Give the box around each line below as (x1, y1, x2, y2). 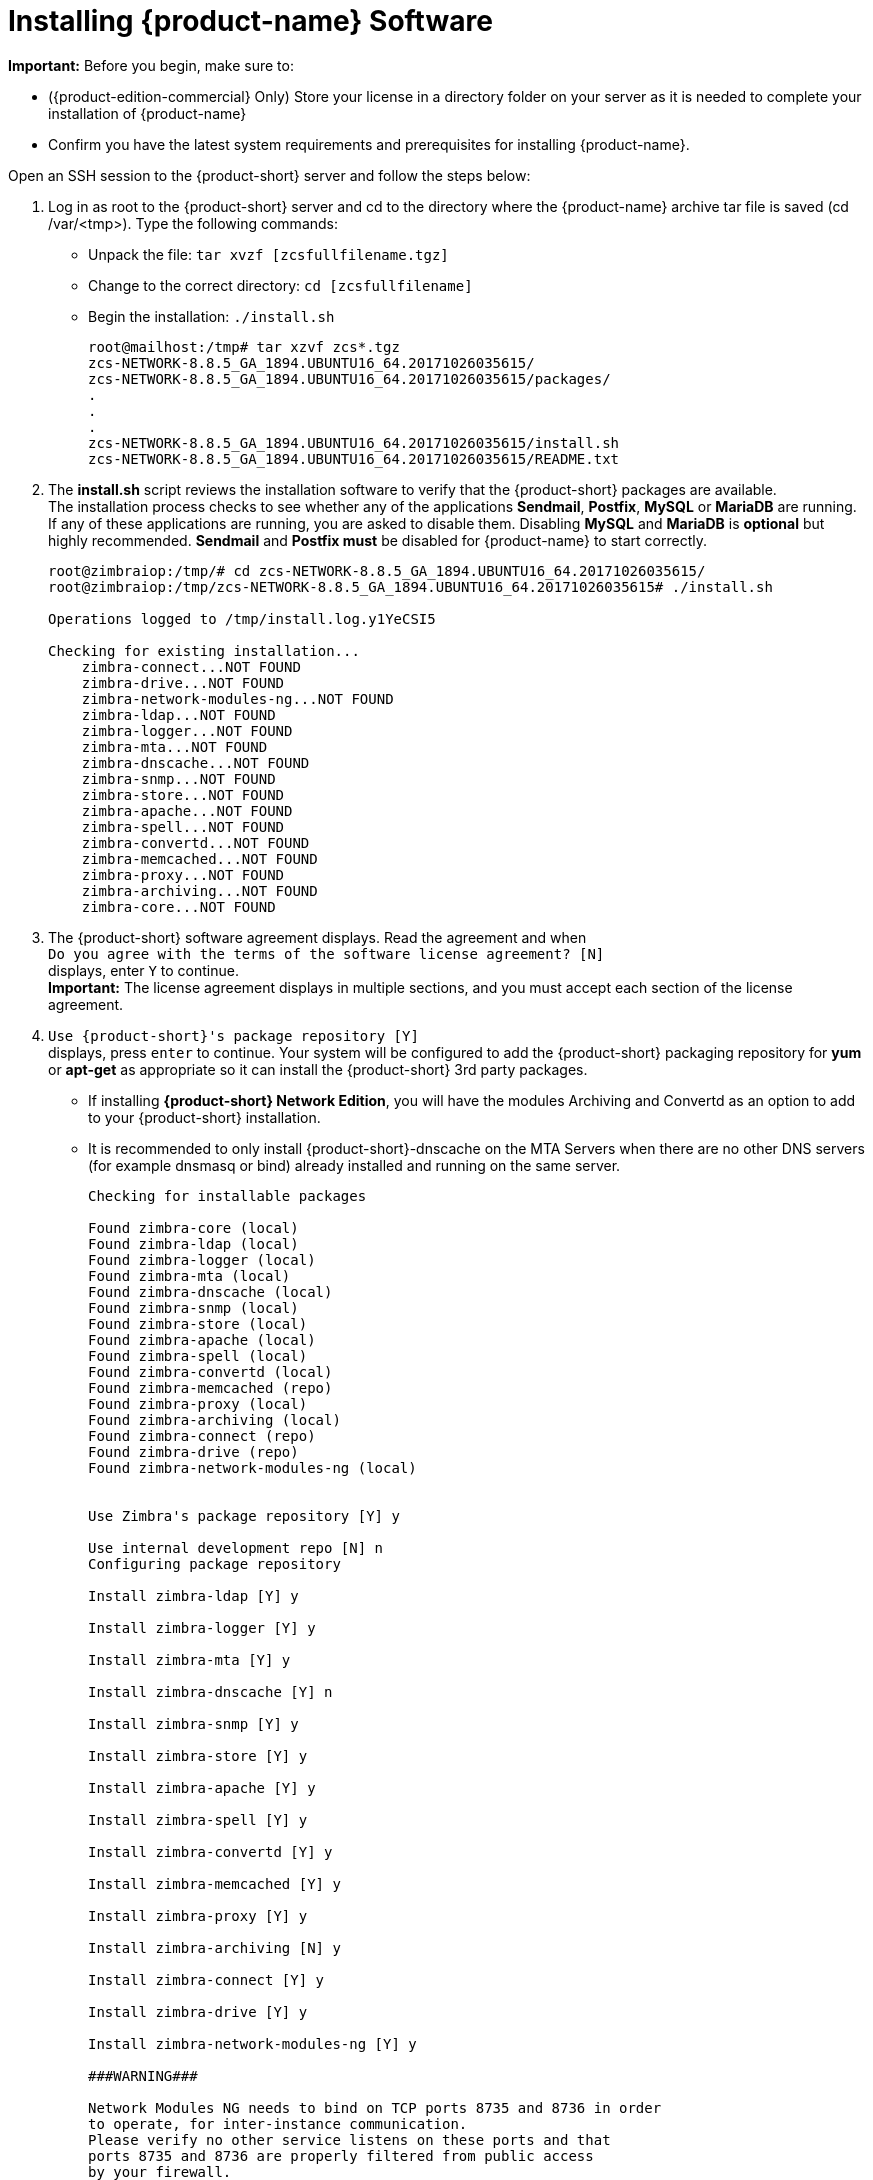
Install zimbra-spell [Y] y (88, 1811, 308, 1828)
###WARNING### (88, 2067, 198, 2084)
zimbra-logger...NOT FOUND (81, 722, 293, 739)
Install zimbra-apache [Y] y (88, 1779, 316, 1796)
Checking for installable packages (88, 1187, 367, 1204)
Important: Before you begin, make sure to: (8, 56, 294, 74)
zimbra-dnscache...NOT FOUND (81, 754, 310, 771)
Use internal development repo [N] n (88, 1539, 384, 1556)
